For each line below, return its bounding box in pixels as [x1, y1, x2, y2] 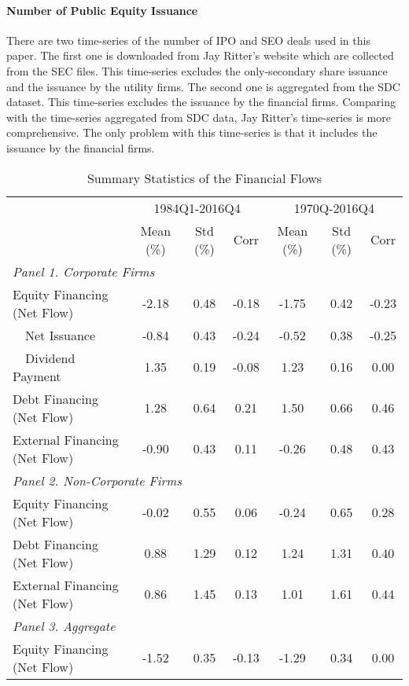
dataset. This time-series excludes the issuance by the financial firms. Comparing [6, 94, 396, 110]
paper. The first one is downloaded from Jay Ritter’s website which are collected [6, 47, 394, 64]
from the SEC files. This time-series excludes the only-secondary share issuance [6, 62, 388, 79]
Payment [13, 366, 61, 385]
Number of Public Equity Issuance [6, 2, 198, 18]
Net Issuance [25, 325, 96, 344]
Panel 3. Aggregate [13, 616, 116, 635]
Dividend [25, 348, 76, 367]
